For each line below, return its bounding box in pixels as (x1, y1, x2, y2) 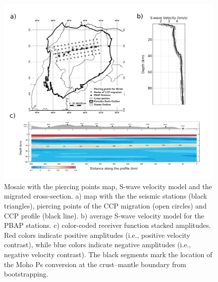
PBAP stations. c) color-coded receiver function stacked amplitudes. (4, 220, 211, 230)
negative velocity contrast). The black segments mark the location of (4, 249, 213, 259)
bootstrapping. (4, 269, 49, 279)
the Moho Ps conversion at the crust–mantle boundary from (4, 259, 186, 269)
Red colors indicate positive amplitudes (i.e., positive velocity (4, 229, 190, 240)
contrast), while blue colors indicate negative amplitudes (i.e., (4, 239, 191, 250)
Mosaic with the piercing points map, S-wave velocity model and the (4, 181, 212, 191)
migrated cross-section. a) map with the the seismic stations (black (4, 191, 207, 201)
